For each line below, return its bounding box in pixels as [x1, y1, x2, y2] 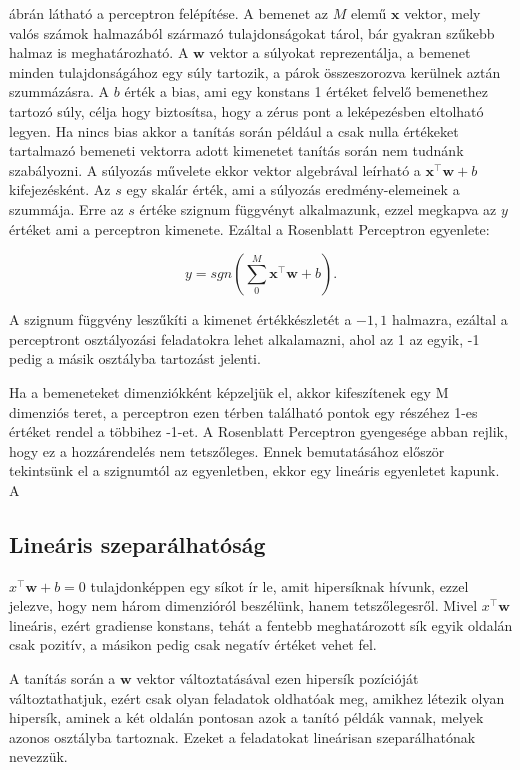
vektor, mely [404, 3, 481, 23]
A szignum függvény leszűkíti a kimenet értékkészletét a [9, 309, 352, 330]
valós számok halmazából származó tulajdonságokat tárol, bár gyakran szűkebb [9, 22, 495, 43]
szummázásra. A [9, 81, 110, 102]
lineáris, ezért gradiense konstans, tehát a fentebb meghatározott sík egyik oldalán [9, 614, 513, 635]
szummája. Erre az [9, 198, 124, 219]
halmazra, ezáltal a [391, 309, 508, 330]
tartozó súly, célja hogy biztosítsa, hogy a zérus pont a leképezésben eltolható [9, 100, 484, 121]
